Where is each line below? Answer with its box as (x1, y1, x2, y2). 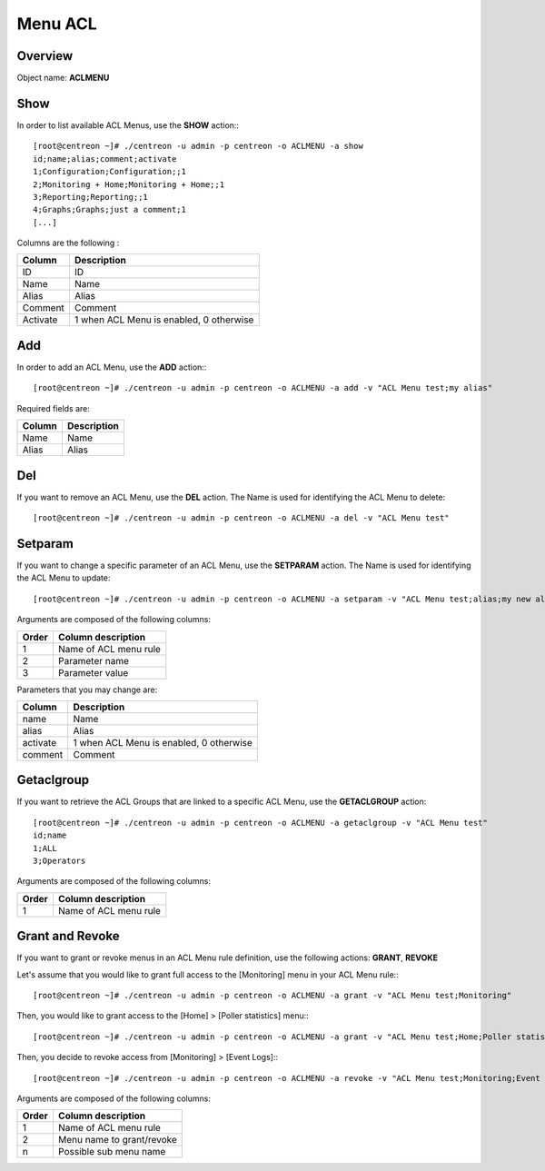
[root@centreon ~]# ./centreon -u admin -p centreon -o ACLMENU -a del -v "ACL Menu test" (33, 513, 450, 523)
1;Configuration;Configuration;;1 (33, 166, 186, 177)
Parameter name (57, 654, 130, 667)
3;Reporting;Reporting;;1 (33, 192, 149, 202)
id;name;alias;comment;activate (33, 154, 177, 164)
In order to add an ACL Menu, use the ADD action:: (16, 362, 207, 372)
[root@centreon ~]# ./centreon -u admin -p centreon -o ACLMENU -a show (33, 141, 363, 152)
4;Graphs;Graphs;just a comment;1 (33, 204, 186, 215)
